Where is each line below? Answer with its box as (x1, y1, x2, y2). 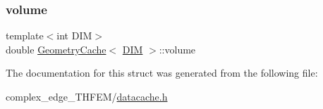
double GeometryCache (6, 41, 106, 56)
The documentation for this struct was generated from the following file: (6, 65, 318, 80)
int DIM (56, 28, 92, 43)
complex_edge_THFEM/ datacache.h (6, 89, 168, 103)
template (6, 28, 44, 43)
